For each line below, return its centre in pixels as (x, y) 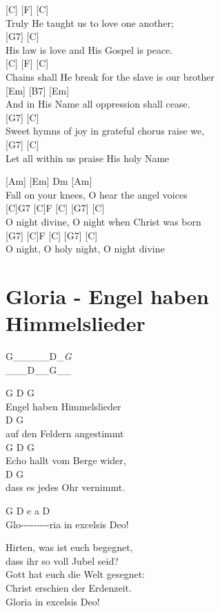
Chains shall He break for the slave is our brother (110, 76)
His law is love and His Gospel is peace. (89, 49)
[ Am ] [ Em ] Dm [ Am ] (49, 181)
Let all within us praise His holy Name (88, 158)
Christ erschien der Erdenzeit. (69, 587)
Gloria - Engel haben (107, 296)
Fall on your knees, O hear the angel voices (97, 194)
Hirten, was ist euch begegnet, (69, 547)
